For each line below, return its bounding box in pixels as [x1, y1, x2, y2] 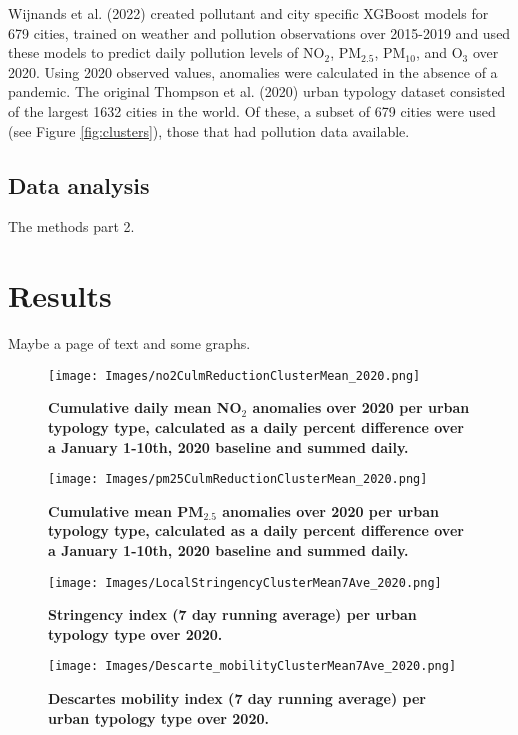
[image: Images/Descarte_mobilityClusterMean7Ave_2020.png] [48, 659, 457, 674]
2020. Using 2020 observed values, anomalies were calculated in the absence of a [8, 61, 498, 82]
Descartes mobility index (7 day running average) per [48, 688, 426, 709]
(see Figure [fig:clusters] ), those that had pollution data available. [8, 120, 410, 141]
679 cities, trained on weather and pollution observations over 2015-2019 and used [8, 22, 511, 43]
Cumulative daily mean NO [48, 397, 242, 418]
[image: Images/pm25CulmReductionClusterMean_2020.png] [48, 472, 428, 487]
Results [8, 275, 112, 316]
